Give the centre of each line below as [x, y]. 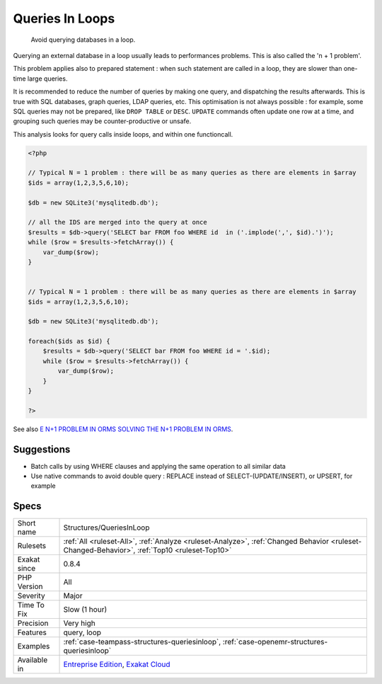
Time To [31, 605]
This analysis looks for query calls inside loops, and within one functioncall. [123, 134]
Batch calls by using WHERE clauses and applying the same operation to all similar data [158, 466]
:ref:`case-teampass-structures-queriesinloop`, [142, 642]
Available [33, 660]
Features [32, 632]
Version [30, 586]
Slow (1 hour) [85, 610]
